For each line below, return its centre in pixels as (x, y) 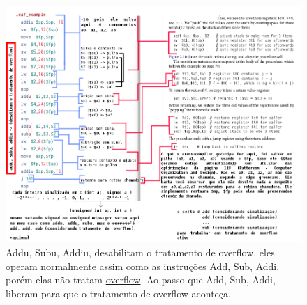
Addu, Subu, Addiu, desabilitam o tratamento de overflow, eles (140, 252)
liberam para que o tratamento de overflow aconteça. (118, 293)
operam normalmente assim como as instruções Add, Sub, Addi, (143, 266)
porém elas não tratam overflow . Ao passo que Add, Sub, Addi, (141, 280)
